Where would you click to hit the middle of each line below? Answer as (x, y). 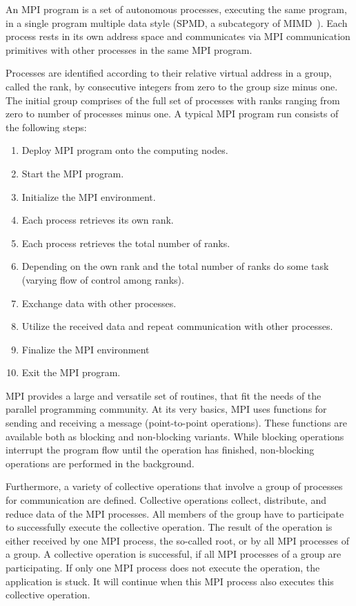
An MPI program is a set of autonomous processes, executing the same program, (176, 9)
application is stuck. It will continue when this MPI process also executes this (170, 581)
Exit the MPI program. (71, 372)
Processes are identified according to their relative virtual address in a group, (169, 73)
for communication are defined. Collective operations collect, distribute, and (166, 500)
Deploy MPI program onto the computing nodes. (125, 150)
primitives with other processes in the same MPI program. (129, 49)
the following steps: (46, 127)
